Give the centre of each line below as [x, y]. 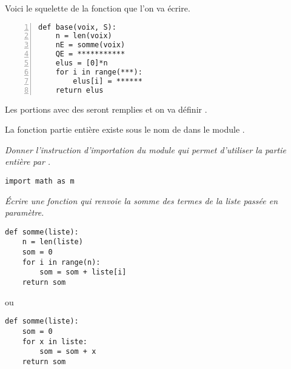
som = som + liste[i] [83, 272]
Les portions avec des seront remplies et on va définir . [106, 109]
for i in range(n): [61, 262]
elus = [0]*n [82, 63]
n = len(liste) [52, 242]
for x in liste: [55, 341]
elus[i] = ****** [108, 81]
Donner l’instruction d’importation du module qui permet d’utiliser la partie [145, 149]
